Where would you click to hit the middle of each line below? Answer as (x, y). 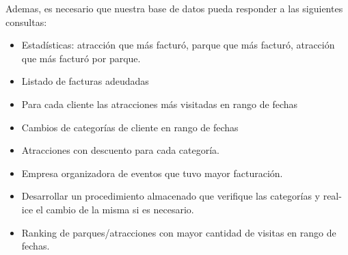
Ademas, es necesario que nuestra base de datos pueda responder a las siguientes (174, 8)
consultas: (26, 22)
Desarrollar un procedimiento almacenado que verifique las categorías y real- (182, 196)
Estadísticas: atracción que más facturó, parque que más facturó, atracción (178, 45)
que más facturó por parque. (81, 58)
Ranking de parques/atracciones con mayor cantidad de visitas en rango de (179, 232)
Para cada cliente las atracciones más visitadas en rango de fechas (160, 104)
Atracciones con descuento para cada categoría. (120, 150)
